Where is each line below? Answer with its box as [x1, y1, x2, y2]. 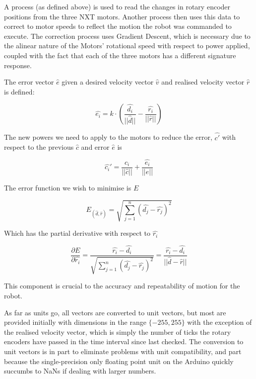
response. [4, 60, 32, 70]
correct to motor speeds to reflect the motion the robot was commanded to [4, 21, 232, 31]
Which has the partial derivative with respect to [4, 228, 151, 238]
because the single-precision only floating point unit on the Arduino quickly [4, 356, 234, 366]
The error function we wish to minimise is [4, 183, 131, 193]
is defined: [4, 86, 35, 96]
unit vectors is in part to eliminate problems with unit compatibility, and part [4, 346, 242, 356]
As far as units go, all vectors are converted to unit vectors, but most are [4, 307, 226, 317]
